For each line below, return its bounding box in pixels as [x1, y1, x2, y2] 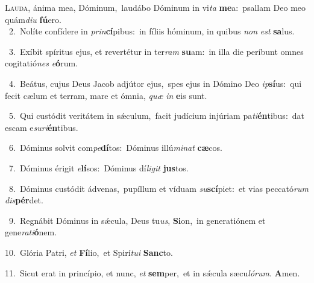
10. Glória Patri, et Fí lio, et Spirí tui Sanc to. [5, 246, 173, 258]
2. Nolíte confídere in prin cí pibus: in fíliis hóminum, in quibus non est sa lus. [8, 25, 295, 37]
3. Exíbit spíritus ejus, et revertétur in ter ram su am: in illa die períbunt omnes [8, 45, 304, 57]
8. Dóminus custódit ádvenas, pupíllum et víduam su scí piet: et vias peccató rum [8, 182, 309, 194]
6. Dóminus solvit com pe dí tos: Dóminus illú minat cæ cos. [8, 141, 222, 154]
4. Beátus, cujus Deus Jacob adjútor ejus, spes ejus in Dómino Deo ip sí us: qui [8, 77, 302, 89]
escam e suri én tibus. [5, 121, 78, 133]
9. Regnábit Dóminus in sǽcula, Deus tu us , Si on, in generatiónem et [8, 214, 266, 226]
